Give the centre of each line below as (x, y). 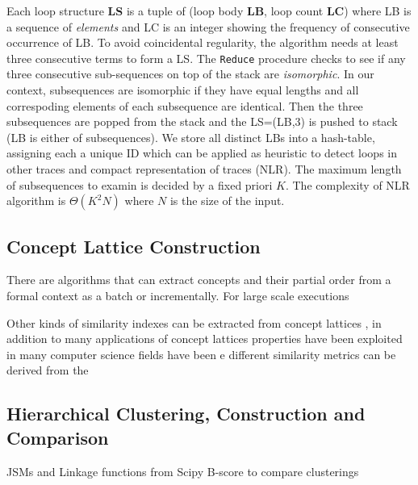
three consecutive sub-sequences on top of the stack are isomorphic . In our (190, 74)
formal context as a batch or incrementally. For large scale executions (178, 295)
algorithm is (36, 201)
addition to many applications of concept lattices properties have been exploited (205, 339)
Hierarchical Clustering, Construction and (186, 414)
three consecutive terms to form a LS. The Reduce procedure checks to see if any (206, 58)
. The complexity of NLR (347, 184)
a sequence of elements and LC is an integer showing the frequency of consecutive (208, 26)
